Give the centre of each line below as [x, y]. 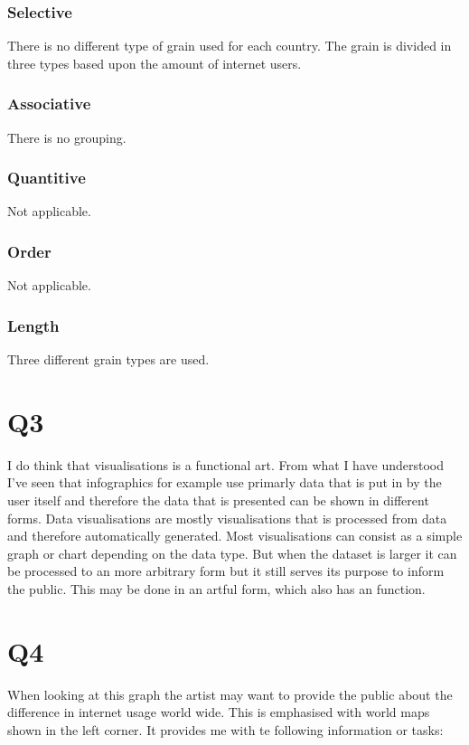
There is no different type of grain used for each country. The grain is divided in [230, 46]
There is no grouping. [67, 137]
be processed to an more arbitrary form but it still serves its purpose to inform [226, 571]
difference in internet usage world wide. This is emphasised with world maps [219, 712]
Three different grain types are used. [108, 359]
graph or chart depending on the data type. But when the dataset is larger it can [232, 553]
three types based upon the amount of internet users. [155, 63]
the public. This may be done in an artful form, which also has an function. [216, 588]
